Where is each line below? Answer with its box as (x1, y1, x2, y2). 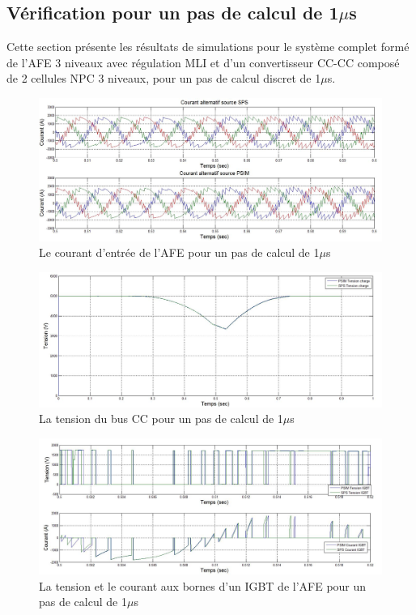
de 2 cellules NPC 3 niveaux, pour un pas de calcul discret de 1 (6, 70, 321, 87)
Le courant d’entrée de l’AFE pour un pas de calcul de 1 (39, 244, 320, 261)
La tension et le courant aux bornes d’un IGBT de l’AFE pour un (39, 577, 367, 594)
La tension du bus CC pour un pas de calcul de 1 (39, 410, 283, 427)
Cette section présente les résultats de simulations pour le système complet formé (6, 38, 410, 55)
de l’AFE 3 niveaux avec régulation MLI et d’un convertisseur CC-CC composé (6, 53, 400, 70)
